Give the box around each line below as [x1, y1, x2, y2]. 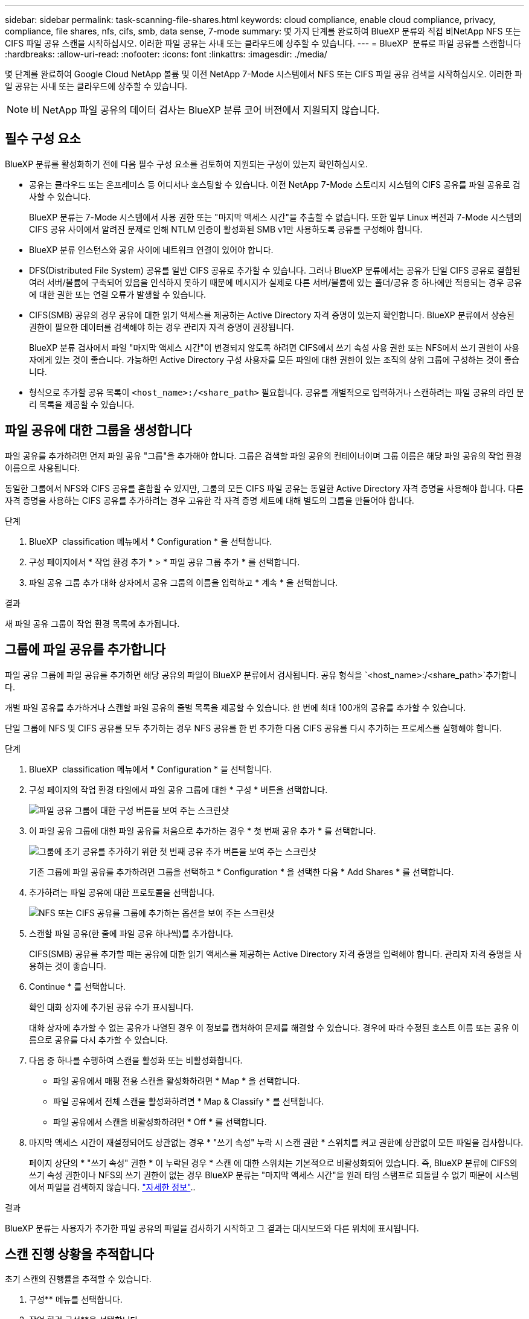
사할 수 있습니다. [29, 191, 91, 202]
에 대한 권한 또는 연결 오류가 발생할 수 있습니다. [29, 289, 207, 300]
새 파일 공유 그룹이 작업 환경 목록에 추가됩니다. [5, 618, 180, 629]
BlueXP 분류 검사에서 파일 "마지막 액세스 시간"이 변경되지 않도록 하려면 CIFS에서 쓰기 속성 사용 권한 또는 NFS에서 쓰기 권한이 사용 [29, 342, 520, 353]
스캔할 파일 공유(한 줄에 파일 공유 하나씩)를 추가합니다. [29, 928, 234, 939]
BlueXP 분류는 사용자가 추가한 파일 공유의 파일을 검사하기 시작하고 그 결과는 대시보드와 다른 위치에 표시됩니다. [5, 1222, 419, 1233]
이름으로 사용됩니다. [5, 462, 80, 473]
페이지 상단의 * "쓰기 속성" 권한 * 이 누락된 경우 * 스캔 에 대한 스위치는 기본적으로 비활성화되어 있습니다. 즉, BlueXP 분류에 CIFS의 [29, 1157, 518, 1168]
